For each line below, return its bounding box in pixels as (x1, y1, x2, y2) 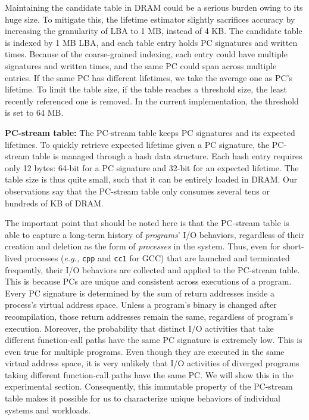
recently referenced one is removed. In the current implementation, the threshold (5, 94, 299, 107)
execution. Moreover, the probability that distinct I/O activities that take (5, 322, 274, 334)
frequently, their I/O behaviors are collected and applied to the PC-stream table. (5, 263, 300, 276)
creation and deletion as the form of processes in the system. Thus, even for (5, 240, 280, 252)
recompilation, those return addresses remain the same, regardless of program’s (5, 310, 294, 322)
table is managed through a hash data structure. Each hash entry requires (32, 150, 302, 162)
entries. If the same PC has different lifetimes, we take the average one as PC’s (5, 71, 293, 84)
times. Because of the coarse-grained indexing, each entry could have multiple (5, 48, 288, 60)
